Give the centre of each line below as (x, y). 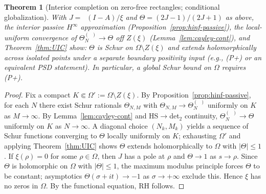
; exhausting (197, 136)
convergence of (54, 37)
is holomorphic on (40, 166)
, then (107, 155)
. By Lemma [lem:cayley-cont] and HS (98, 116)
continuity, (201, 116)
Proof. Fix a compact (37, 94)
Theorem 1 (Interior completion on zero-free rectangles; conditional (112, 7)
